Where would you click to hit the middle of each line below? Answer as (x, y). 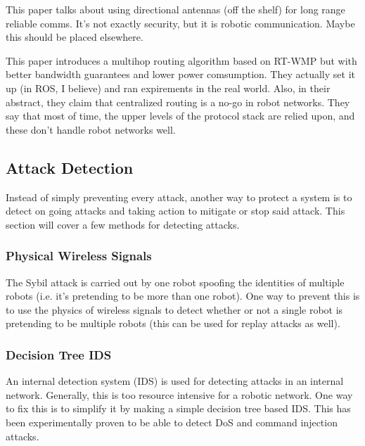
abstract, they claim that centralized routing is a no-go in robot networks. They (178, 102)
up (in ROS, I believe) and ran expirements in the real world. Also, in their (168, 88)
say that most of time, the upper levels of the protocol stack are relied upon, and (180, 116)
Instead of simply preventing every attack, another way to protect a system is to (179, 197)
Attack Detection (70, 167)
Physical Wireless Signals (79, 256)
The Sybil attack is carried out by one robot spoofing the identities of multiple (175, 282)
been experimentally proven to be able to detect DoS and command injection (172, 422)
